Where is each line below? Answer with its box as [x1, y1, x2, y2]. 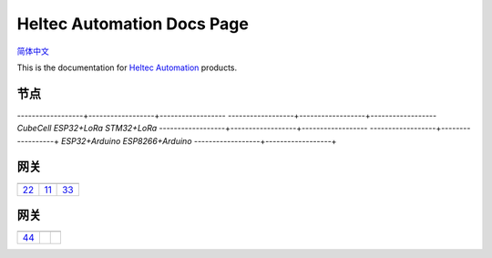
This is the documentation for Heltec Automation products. [16, 62, 238, 73]
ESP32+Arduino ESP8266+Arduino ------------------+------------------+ [60, 135, 337, 146]
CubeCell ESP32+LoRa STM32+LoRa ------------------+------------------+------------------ [16, 123, 368, 134]
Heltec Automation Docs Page [16, 14, 250, 34]
